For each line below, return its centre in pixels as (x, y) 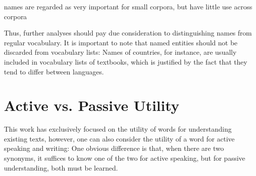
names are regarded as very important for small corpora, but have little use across (128, 6)
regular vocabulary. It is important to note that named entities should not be (121, 42)
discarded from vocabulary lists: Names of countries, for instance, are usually (120, 52)
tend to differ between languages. (54, 71)
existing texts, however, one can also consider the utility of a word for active (119, 138)
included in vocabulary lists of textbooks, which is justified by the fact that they (126, 61)
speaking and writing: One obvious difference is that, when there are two (114, 148)
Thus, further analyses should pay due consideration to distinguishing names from (128, 33)
